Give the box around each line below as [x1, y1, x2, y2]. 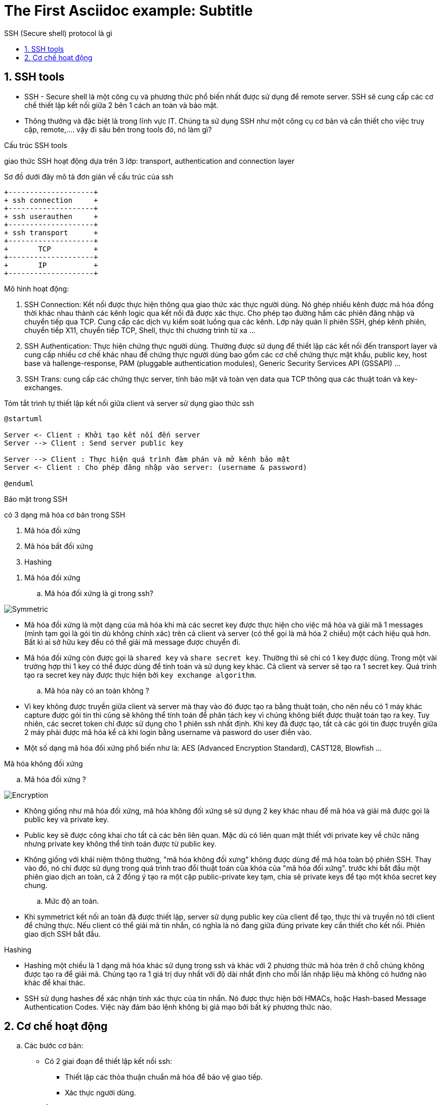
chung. [24, 880, 48, 890]
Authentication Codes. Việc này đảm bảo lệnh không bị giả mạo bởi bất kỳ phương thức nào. [24, 1002, 332, 1011]
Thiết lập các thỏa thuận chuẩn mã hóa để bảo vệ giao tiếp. [65, 1073, 263, 1082]
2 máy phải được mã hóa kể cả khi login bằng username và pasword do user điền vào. [24, 727, 312, 736]
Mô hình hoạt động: [4, 284, 69, 293]
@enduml [4, 479, 34, 488]
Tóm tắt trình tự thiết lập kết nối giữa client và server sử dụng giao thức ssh [4, 398, 254, 408]
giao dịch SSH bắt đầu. [24, 929, 101, 938]
